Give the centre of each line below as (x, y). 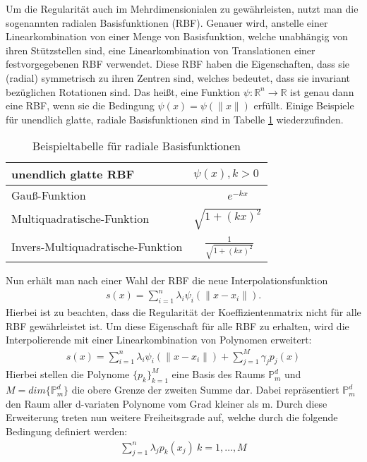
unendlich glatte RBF (73, 174)
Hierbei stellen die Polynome (68, 374)
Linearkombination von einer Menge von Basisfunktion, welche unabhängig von (177, 36)
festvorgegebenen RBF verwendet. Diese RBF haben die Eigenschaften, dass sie (178, 64)
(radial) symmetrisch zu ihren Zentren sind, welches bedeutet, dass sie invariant (178, 77)
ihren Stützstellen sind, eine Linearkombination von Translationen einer (161, 50)
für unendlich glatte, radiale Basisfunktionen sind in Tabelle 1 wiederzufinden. (175, 119)
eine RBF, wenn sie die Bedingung (80, 105)
